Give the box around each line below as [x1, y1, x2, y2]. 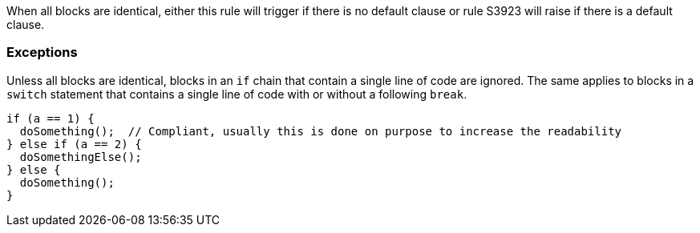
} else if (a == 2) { [6, 137, 142, 151]
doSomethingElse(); [19, 150, 142, 163]
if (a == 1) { [6, 111, 95, 125]
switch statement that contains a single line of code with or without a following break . [6, 86, 467, 101]
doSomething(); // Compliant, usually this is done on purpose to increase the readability [19, 124, 622, 138]
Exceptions [6, 44, 78, 61]
